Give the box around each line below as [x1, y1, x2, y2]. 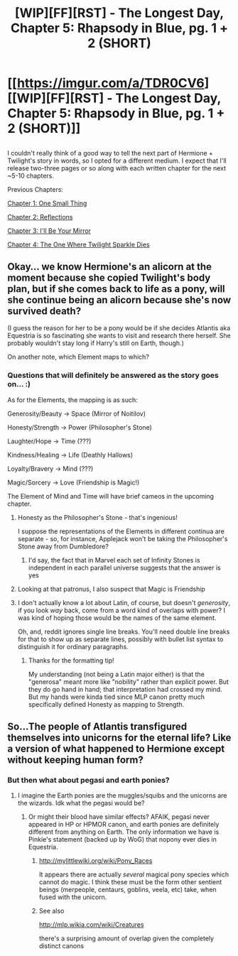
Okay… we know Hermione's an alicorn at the [7, 261, 212, 273]
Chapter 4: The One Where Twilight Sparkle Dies [7, 240, 151, 249]
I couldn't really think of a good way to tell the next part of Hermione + [7, 148, 213, 157]
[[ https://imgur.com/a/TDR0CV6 [7, 75, 205, 92]
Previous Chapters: [7, 185, 64, 193]
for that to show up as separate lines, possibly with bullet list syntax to [17, 634, 224, 643]
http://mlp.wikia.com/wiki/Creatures [38, 920, 144, 929]
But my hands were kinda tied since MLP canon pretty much [28, 692, 205, 701]
